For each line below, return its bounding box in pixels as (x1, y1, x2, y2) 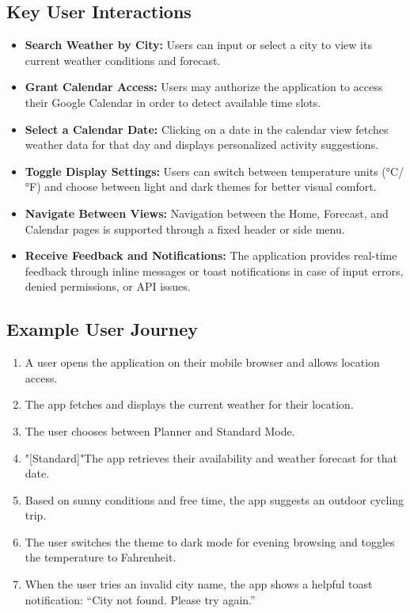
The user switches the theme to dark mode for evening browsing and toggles (25, 533, 395, 550)
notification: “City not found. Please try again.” (25, 591, 256, 607)
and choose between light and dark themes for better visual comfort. (44, 178, 377, 195)
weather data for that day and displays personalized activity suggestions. (25, 136, 379, 153)
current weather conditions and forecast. (25, 51, 221, 68)
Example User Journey (6, 317, 199, 341)
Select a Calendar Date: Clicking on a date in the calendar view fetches (25, 120, 389, 137)
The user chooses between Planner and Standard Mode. (25, 422, 295, 439)
